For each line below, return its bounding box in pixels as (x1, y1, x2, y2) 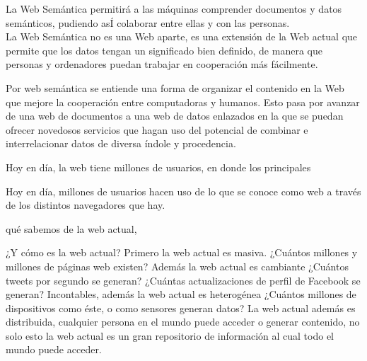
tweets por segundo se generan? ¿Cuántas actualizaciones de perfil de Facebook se (6, 273, 361, 287)
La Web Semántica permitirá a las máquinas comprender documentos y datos (6, 1, 342, 16)
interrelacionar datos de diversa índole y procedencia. (6, 136, 236, 151)
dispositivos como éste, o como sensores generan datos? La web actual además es (6, 300, 356, 315)
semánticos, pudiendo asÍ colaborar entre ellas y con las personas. (6, 15, 290, 30)
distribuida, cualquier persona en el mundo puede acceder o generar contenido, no (6, 314, 360, 329)
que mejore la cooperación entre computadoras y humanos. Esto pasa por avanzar (6, 94, 360, 109)
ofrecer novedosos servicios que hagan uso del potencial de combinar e (6, 122, 308, 137)
